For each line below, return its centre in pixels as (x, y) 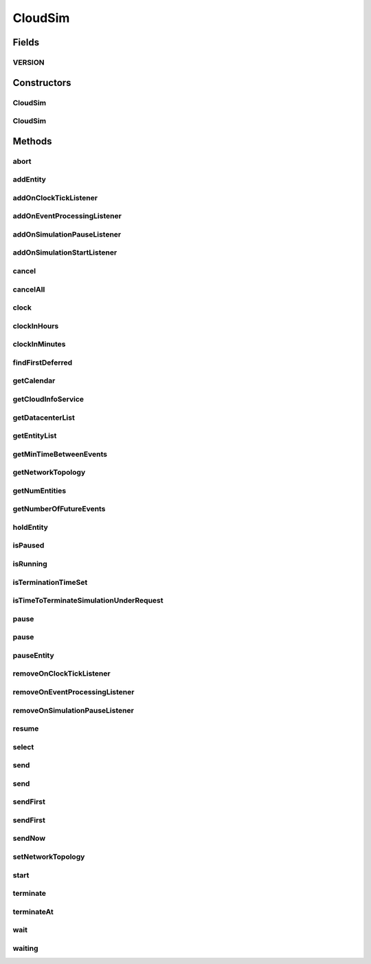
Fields (26, 42)
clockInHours (36, 325)
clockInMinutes (39, 344)
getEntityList (35, 436)
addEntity (29, 180)
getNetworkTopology (49, 473)
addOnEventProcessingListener (67, 216)
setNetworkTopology (49, 857)
